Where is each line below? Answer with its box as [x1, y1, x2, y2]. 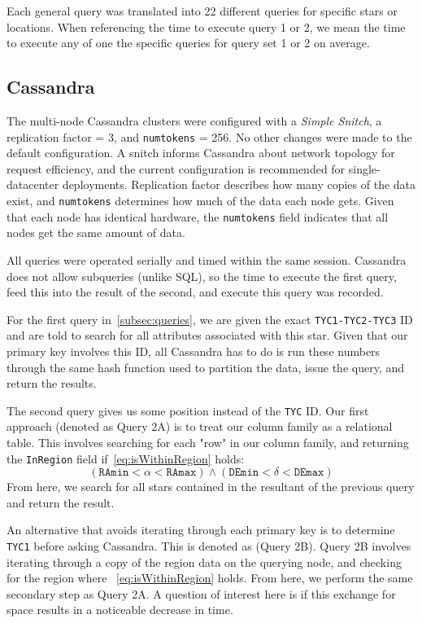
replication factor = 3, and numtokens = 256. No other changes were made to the [7, 128, 412, 145]
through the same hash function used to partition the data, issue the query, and [7, 358, 404, 375]
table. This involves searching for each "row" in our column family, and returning [7, 433, 409, 450]
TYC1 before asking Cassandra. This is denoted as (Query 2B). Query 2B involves [7, 537, 411, 555]
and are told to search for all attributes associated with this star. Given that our [7, 327, 408, 344]
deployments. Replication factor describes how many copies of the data [62, 176, 416, 193]
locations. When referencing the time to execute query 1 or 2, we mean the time [7, 18, 406, 35]
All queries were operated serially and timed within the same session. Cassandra [7, 251, 407, 268]
